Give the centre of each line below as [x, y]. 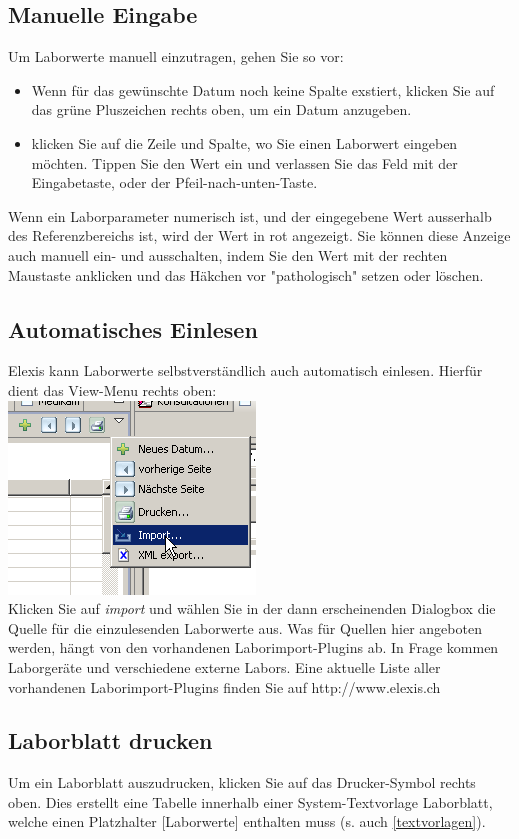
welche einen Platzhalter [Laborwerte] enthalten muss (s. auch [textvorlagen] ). [247, 821]
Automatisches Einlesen [133, 328]
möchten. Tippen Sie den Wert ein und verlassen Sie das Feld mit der [244, 162]
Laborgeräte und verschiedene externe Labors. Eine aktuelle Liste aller [224, 666]
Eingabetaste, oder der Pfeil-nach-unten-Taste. [174, 182]
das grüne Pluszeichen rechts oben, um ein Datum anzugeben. [221, 109]
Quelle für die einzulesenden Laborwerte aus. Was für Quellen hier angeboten [245, 627]
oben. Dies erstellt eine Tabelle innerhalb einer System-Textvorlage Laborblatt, [250, 801]
